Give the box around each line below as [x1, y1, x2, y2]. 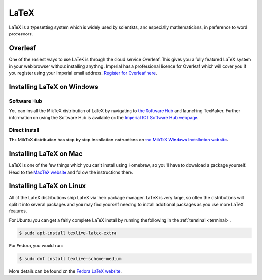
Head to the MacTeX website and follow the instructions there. [9, 169, 133, 175]
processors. [9, 31, 33, 36]
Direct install [9, 126, 40, 133]
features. [9, 208, 27, 214]
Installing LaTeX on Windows [9, 83, 98, 91]
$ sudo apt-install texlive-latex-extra [19, 230, 116, 236]
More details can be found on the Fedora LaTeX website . [9, 268, 122, 274]
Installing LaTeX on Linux [9, 182, 86, 190]
